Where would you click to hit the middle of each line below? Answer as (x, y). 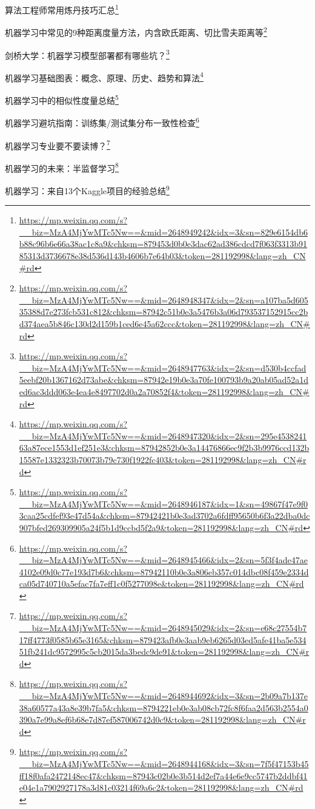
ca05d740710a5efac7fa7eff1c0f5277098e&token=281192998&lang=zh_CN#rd (161, 584)
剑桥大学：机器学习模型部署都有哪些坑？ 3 (87, 54)
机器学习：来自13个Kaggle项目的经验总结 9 (87, 190)
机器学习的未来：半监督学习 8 (62, 167)
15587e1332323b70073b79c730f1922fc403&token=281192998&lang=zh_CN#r (163, 459)
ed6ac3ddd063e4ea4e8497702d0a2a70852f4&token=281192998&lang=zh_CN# (164, 391)
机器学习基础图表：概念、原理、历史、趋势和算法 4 (104, 76)
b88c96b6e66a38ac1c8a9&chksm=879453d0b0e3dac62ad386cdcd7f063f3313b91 (163, 244)
